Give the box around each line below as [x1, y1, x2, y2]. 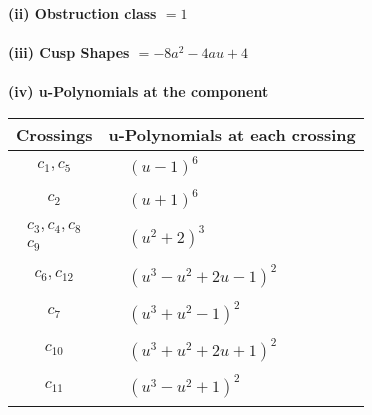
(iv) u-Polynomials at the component [8, 81, 269, 102]
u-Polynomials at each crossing [108, 122, 356, 146]
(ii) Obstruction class [8, 3, 157, 23]
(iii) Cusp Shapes [8, 42, 130, 63]
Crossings [16, 122, 93, 146]
